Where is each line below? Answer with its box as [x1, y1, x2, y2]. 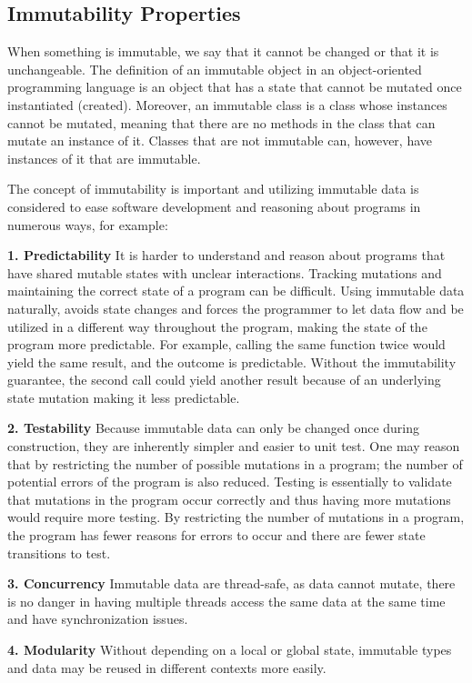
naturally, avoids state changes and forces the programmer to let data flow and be [7, 298, 464, 317]
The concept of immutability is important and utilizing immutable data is [7, 179, 419, 198]
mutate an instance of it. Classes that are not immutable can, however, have [7, 131, 432, 150]
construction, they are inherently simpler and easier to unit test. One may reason [7, 437, 460, 456]
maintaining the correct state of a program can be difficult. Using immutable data [7, 281, 465, 300]
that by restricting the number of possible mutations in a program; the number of [7, 454, 463, 473]
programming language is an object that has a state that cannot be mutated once [7, 77, 462, 96]
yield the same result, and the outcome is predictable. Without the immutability [7, 352, 457, 371]
